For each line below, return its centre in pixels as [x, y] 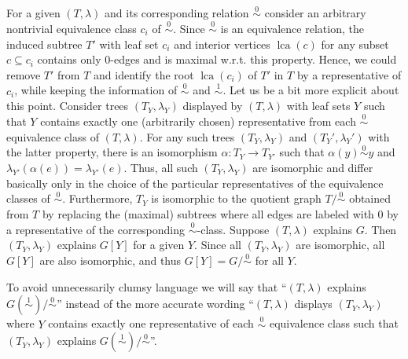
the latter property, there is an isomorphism [112, 152]
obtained [370, 198]
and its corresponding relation [177, 13]
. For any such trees [187, 136]
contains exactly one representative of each [151, 323]
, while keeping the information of [96, 90]
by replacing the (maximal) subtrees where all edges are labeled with [208, 214]
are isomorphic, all [340, 245]
